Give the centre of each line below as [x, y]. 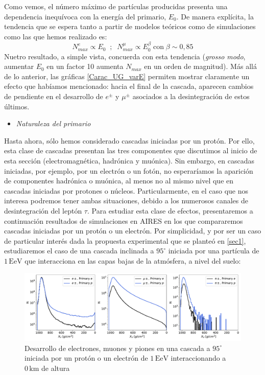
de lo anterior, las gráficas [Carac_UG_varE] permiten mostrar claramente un [127, 76]
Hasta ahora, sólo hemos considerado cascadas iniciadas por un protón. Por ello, [129, 140]
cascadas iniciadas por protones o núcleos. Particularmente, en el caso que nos [126, 190]
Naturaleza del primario [53, 123]
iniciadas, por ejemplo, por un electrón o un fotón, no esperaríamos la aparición [129, 170]
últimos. [17, 106]
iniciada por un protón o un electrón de [86, 358]
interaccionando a [198, 358]
